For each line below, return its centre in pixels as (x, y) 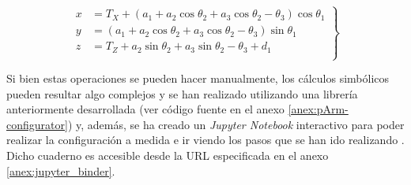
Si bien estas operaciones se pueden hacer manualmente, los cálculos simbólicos (198, 78)
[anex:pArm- (318, 109)
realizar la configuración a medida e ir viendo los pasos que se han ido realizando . (205, 140)
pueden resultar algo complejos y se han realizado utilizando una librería (182, 93)
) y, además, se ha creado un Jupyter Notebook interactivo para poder (236, 124)
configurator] (37, 124)
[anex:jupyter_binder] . (61, 170)
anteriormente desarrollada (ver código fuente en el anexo (145, 109)
